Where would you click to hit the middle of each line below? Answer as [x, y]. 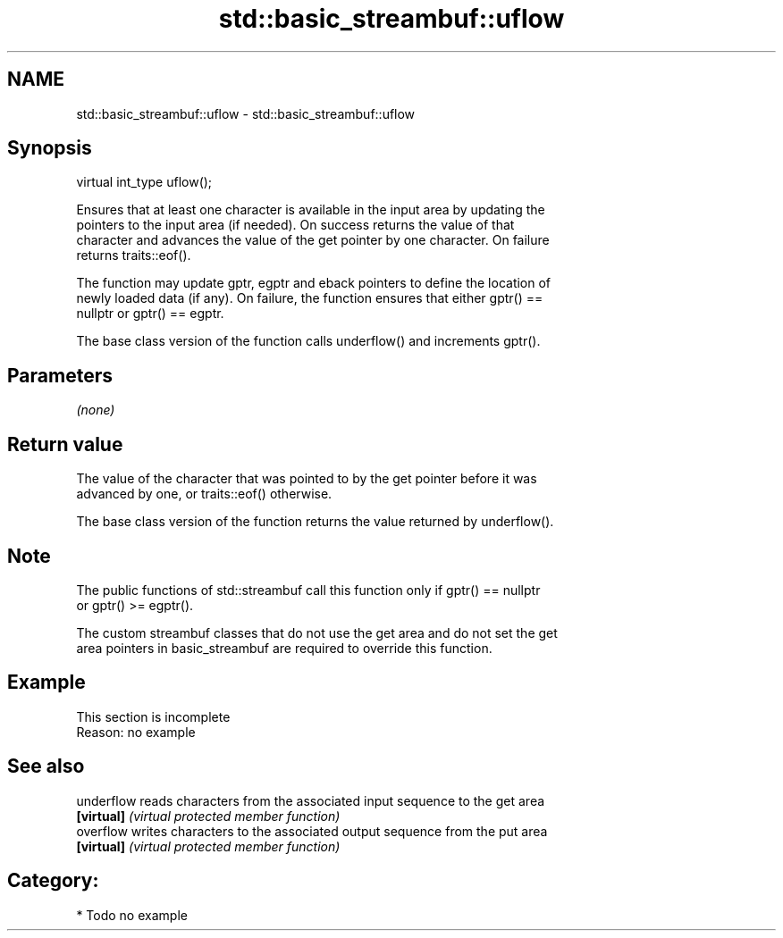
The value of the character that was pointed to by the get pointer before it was [307, 479]
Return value [65, 444]
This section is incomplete [153, 716]
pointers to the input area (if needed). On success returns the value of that [295, 225]
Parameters [60, 375]
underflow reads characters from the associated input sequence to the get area [311, 800]
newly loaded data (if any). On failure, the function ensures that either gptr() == [310, 298]
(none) [96, 410]
